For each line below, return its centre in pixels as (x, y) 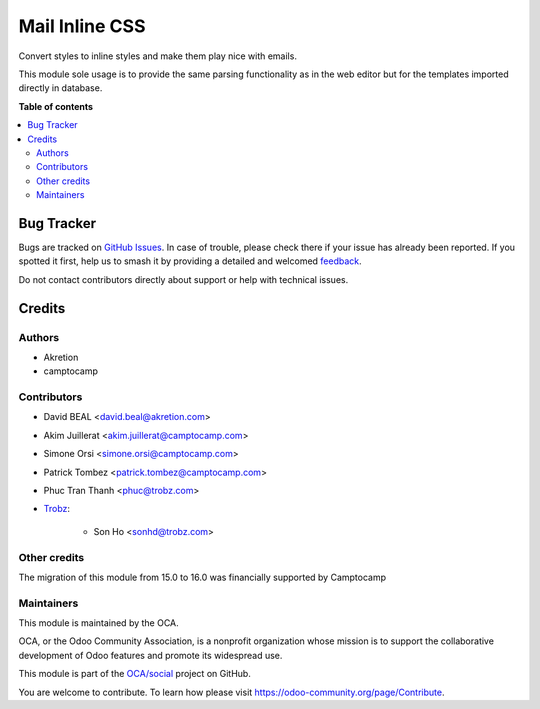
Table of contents (56, 106)
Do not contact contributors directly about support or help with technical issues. (183, 279)
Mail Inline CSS (82, 26)
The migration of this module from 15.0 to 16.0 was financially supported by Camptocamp (202, 577)
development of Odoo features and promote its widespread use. (150, 655)
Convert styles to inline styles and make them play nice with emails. (157, 56)
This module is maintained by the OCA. (98, 623)
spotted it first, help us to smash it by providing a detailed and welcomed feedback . (190, 261)
